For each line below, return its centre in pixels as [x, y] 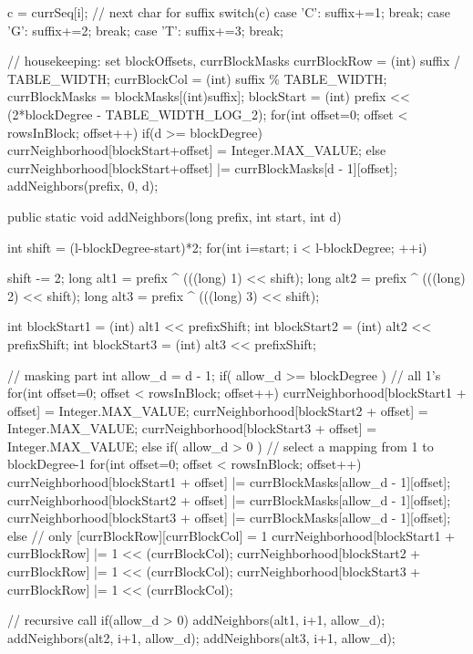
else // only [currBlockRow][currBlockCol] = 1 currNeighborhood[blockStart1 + [231, 535]
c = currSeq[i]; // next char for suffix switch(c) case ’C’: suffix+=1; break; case [229, 12]
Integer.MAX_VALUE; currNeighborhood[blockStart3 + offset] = [192, 428]
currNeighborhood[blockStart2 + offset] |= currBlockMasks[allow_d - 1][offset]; [229, 499]
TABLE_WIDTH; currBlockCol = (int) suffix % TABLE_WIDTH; [197, 78]
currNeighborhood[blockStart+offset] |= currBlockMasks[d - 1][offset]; [202, 167]
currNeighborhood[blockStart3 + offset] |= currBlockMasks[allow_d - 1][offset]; [229, 518]
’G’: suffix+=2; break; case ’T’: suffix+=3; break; [145, 30]
